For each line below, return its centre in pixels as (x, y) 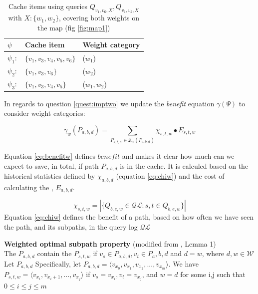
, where (213, 253)
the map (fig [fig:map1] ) (74, 27)
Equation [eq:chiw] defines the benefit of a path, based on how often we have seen (129, 217)
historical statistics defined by (50, 176)
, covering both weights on (99, 18)
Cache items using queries (48, 6)
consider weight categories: (45, 113)
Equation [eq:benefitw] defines (50, 156)
